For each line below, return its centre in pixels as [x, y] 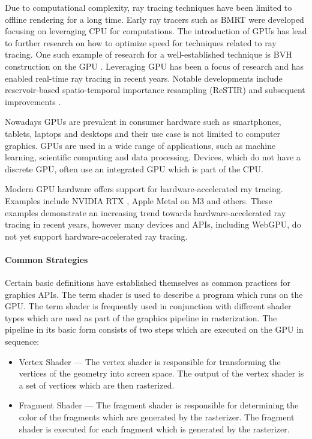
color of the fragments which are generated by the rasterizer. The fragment [157, 417]
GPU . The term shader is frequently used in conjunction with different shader [148, 306]
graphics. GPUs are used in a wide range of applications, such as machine [140, 145]
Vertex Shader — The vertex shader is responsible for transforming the [150, 361]
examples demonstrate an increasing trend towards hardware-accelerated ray [145, 212]
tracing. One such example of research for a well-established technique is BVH [148, 54]
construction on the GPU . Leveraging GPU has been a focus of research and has [154, 66]
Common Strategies [46, 259]
